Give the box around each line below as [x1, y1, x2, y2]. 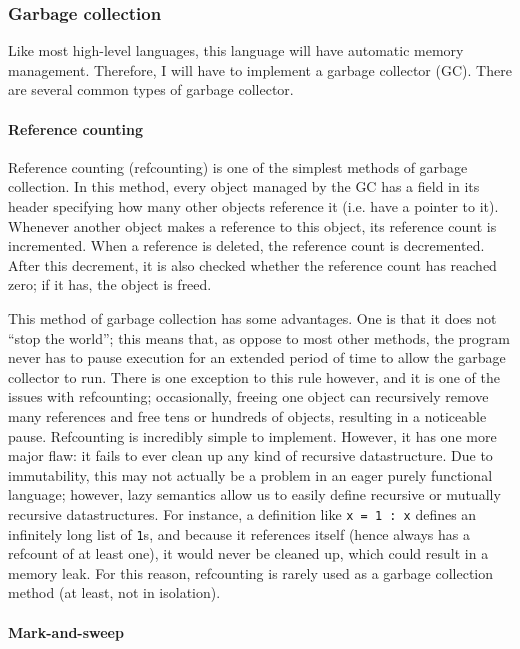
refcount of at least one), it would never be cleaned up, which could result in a [8, 543, 489, 564]
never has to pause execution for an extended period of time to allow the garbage [8, 347, 506, 368]
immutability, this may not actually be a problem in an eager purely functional [8, 464, 493, 485]
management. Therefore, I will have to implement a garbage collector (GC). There [8, 59, 512, 80]
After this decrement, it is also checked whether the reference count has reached [8, 254, 497, 275]
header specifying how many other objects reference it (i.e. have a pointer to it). [8, 195, 499, 216]
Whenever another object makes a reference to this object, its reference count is [8, 215, 497, 236]
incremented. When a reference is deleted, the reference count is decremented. [8, 235, 485, 256]
